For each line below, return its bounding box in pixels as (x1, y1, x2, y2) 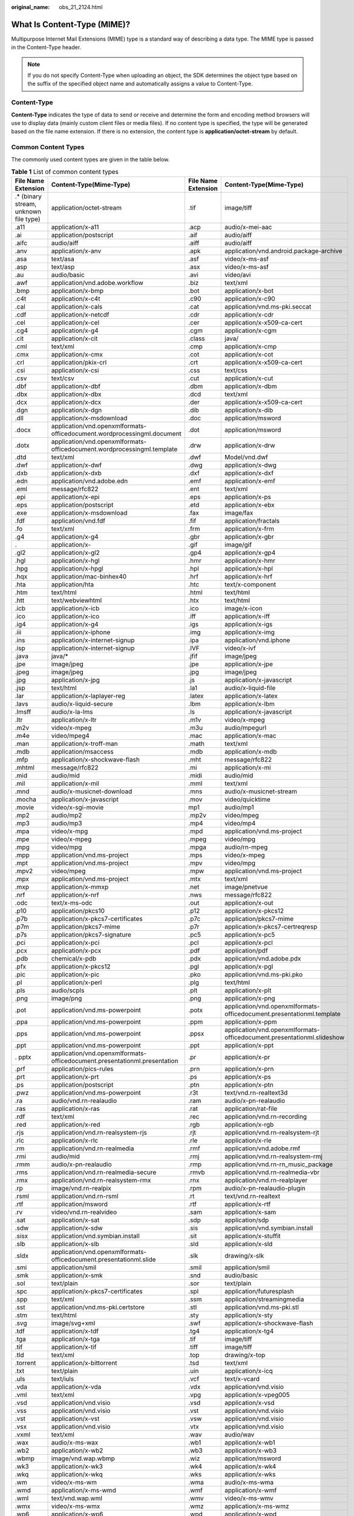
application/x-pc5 (225, 931, 275, 939)
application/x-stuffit (225, 1232, 281, 1240)
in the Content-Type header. (11, 44, 82, 51)
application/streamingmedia (225, 1295, 304, 1304)
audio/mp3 (51, 819, 82, 828)
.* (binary (15, 192, 42, 201)
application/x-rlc (51, 1136, 99, 1145)
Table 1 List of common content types (11, 167, 119, 176)
